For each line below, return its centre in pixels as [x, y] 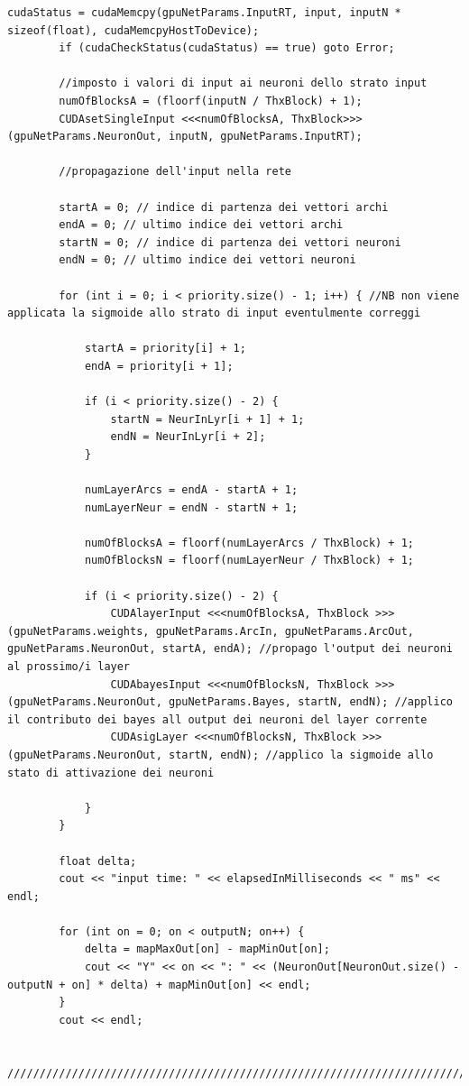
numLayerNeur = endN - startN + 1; [191, 507]
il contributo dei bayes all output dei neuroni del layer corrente [217, 719]
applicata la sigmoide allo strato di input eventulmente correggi [214, 313]
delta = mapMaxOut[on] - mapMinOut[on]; [207, 949]
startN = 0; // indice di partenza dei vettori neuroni [230, 242]
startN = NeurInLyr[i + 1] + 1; [207, 419]
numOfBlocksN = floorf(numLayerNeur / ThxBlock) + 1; [249, 561]
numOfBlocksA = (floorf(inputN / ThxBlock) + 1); [211, 101]
